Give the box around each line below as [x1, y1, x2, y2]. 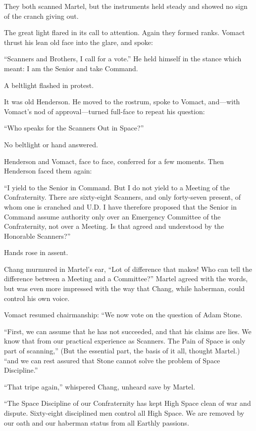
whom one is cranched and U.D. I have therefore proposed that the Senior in [4, 201, 237, 212]
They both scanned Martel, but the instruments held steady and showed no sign [4, 1, 248, 11]
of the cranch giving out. [4, 10, 79, 21]
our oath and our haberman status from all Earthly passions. [4, 417, 189, 428]
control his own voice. [4, 293, 70, 303]
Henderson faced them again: [4, 166, 92, 176]
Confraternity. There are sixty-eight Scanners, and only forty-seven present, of [4, 192, 241, 202]
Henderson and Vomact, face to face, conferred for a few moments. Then [4, 156, 224, 166]
